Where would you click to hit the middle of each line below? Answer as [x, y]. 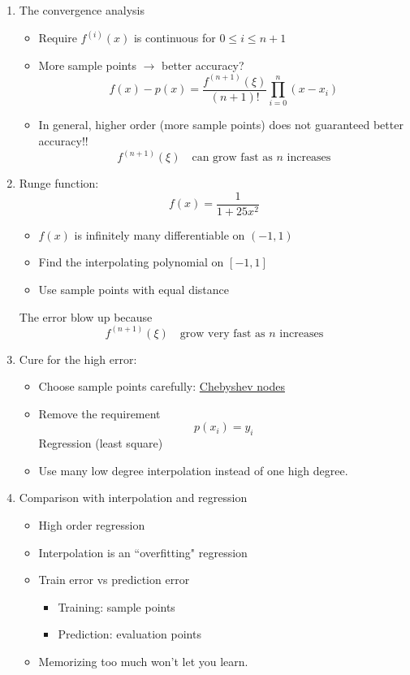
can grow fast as [232, 158]
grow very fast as [222, 333]
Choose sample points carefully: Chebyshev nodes [162, 386]
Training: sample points [117, 606]
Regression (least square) [101, 443]
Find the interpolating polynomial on [131, 262]
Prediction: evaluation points [129, 634]
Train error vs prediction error [114, 580]
